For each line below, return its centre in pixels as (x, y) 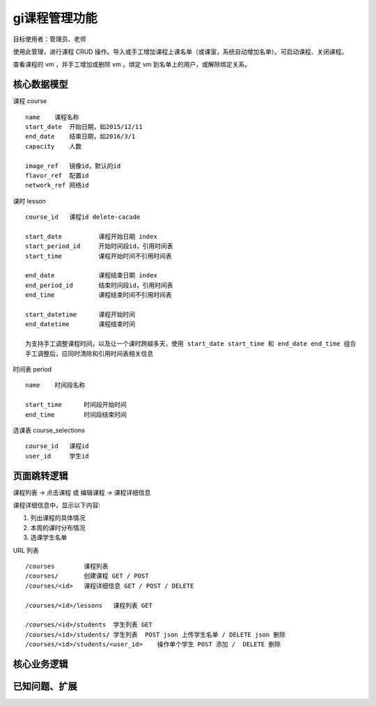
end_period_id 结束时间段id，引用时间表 (99, 285)
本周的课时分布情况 (58, 528)
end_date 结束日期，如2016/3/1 (80, 137)
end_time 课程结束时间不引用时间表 (99, 295)
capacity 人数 (54, 146)
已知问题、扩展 (45, 686)
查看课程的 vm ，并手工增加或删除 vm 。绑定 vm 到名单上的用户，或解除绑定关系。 (132, 64)
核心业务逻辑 (40, 664)
